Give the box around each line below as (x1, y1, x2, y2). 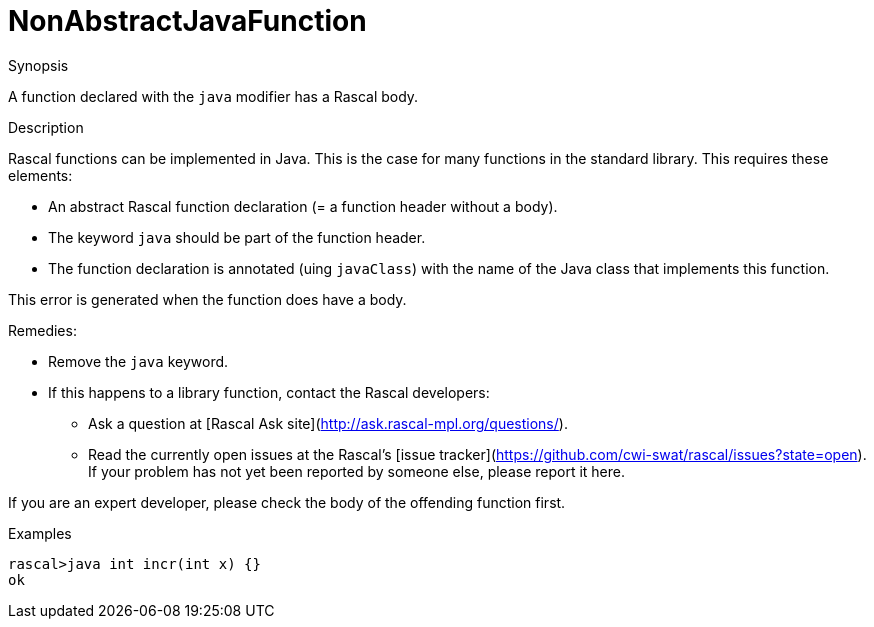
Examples (8, 524, 72, 542)
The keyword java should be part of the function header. (48, 228, 426, 246)
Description (8, 118, 84, 136)
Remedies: (8, 321, 77, 339)
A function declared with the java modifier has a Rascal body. (8, 87, 419, 105)
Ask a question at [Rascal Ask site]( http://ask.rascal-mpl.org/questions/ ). (88, 414, 568, 432)
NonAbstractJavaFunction (8, 4, 367, 38)
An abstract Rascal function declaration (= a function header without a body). (48, 197, 558, 215)
